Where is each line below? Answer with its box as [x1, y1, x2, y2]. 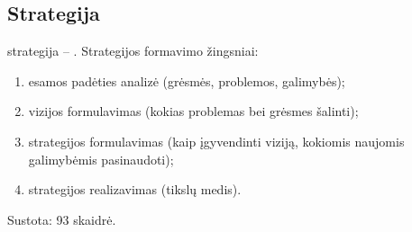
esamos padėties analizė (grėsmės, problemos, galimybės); [28, 71, 345, 90]
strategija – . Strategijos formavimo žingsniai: [7, 41, 259, 60]
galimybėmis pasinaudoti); [28, 149, 174, 168]
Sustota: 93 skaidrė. [7, 210, 116, 228]
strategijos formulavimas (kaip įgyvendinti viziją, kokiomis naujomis [28, 131, 405, 150]
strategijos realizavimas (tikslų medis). [28, 180, 242, 199]
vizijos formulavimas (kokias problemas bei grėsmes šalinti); [28, 102, 359, 120]
